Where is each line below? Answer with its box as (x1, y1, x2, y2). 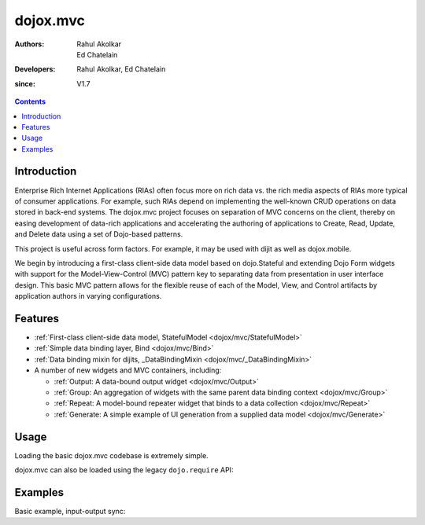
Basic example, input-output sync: (14, 506, 126, 516)
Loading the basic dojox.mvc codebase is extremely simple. (14, 450, 209, 460)
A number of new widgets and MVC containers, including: (34, 365, 222, 375)
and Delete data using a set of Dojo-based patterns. (14, 229, 183, 239)
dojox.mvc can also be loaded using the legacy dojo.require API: (14, 465, 234, 475)
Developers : (14, 64, 56, 74)
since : (14, 79, 35, 88)
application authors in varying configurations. (14, 292, 162, 301)
